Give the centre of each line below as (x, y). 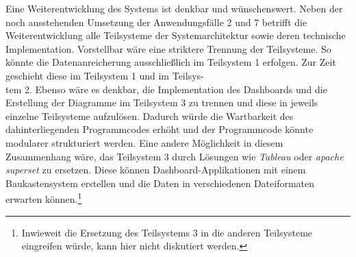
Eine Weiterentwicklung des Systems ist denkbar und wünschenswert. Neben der (174, 8)
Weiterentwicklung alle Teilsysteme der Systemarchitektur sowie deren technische (176, 35)
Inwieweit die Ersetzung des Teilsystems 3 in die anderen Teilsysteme (167, 232)
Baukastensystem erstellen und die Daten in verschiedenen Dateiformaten (160, 183)
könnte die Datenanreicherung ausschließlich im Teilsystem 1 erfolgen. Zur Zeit (171, 62)
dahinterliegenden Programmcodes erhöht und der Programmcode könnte (160, 129)
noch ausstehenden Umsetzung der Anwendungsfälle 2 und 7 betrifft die (156, 22)
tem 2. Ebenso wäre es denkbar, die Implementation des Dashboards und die (166, 89)
